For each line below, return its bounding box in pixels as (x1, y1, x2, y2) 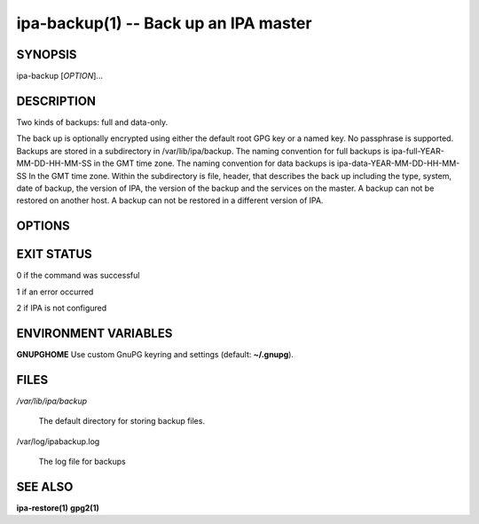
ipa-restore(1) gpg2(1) (16, 502, 99, 513)
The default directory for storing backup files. (38, 416, 206, 426)
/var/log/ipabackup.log (16, 435, 100, 447)
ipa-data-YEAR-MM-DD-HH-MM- (337, 158, 460, 168)
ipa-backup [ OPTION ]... (16, 71, 104, 82)
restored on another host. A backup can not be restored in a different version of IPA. (16, 195, 324, 206)
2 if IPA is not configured (16, 302, 107, 314)
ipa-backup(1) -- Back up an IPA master (16, 13, 312, 33)
